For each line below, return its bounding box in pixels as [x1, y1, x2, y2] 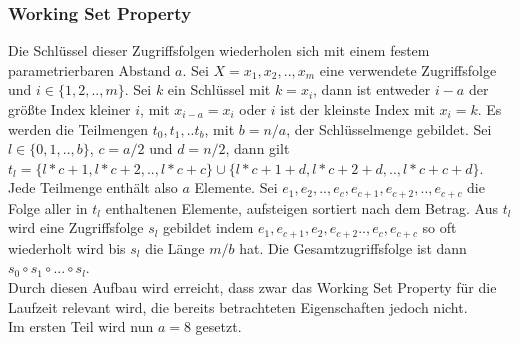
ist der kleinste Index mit [280, 99, 435, 119]
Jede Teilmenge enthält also [8, 177, 178, 198]
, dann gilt [225, 138, 290, 159]
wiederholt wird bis [8, 237, 126, 258]
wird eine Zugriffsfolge [8, 217, 144, 238]
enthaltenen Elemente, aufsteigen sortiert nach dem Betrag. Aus [105, 197, 498, 218]
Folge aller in [8, 197, 88, 218]
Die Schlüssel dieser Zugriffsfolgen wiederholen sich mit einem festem [8, 40, 430, 61]
